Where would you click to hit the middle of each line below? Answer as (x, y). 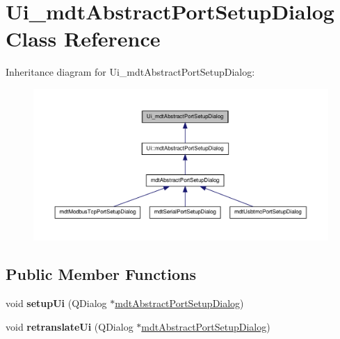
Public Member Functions (101, 274)
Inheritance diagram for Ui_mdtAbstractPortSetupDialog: (130, 72)
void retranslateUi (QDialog (70, 326)
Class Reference (83, 39)
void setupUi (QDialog (56, 303)
